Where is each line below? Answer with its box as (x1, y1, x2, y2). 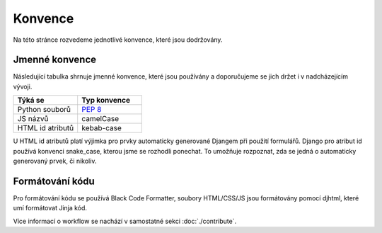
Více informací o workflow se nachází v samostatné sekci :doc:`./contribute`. (13, 217, 237, 225)
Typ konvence (81, 96, 131, 106)
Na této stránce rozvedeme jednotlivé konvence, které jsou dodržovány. (13, 35, 223, 44)
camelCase (81, 114, 120, 124)
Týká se (17, 96, 45, 106)
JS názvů (17, 114, 49, 124)
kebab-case (81, 123, 122, 133)
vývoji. (13, 82, 33, 91)
